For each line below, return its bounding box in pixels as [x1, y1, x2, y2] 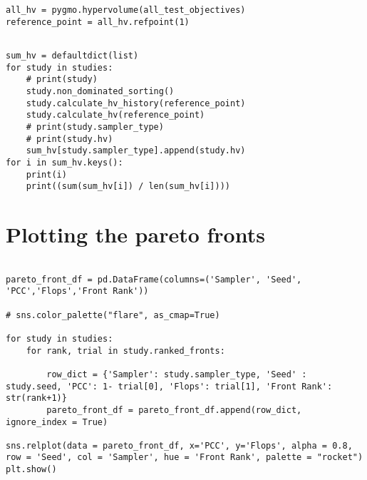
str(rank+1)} [6, 393, 67, 404]
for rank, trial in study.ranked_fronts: [26, 345, 225, 356]
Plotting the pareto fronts [6, 220, 265, 249]
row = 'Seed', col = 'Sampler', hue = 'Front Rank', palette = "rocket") [6, 452, 363, 463]
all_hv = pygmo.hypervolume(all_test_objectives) [6, 5, 246, 15]
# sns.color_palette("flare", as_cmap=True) [6, 310, 220, 320]
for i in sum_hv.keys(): [6, 157, 123, 168]
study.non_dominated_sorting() [26, 86, 175, 96]
